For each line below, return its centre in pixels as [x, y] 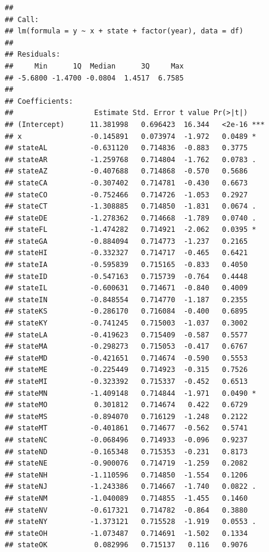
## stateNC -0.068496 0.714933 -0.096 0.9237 [126, 440]
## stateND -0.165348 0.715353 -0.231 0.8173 [126, 452]
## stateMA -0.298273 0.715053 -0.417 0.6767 [126, 347]
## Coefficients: [39, 101]
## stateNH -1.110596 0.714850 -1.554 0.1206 [126, 475]
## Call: [22, 19]
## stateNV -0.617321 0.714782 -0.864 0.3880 [126, 510]
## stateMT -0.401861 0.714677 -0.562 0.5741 [126, 428]
